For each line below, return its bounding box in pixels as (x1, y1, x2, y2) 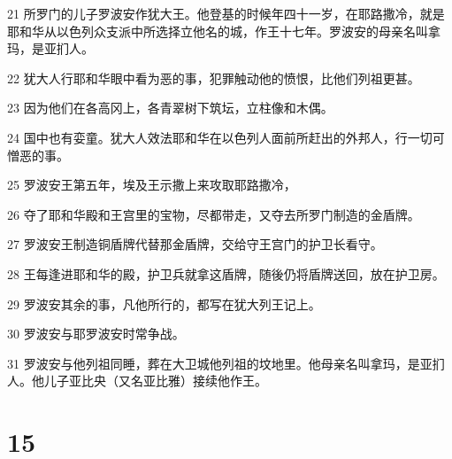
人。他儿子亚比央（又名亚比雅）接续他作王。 (7, 371, 267, 390)
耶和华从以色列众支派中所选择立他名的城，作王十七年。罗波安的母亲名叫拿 (7, 21, 441, 40)
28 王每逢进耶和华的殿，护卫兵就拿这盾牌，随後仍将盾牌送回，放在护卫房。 (7, 264, 445, 283)
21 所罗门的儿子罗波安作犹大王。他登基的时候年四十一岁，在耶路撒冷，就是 (7, 4, 445, 22)
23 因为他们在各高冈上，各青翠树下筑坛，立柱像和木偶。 (7, 98, 333, 117)
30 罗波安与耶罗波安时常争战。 (7, 324, 185, 343)
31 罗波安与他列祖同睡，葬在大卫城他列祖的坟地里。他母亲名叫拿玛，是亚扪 (7, 354, 445, 372)
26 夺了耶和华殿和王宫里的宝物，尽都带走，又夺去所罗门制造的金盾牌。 (7, 205, 420, 223)
